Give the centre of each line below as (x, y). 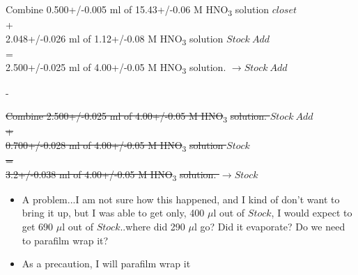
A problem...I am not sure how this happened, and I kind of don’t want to (181, 199)
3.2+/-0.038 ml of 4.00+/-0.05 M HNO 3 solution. (111, 175)
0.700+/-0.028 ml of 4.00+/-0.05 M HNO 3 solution (115, 146)
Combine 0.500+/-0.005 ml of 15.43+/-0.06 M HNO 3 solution (138, 10)
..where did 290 (153, 226)
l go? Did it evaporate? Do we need (270, 226)
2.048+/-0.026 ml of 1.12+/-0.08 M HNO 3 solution (115, 39)
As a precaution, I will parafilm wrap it (106, 264)
